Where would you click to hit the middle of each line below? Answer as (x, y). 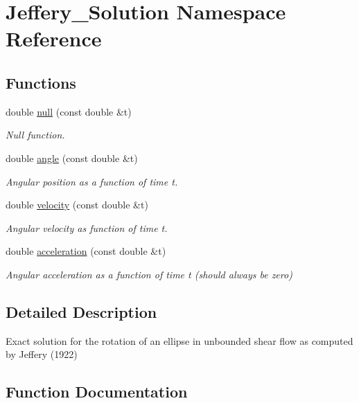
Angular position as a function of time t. (92, 181)
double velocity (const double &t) (77, 205)
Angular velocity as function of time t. (87, 227)
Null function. (35, 135)
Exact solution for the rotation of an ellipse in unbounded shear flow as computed (179, 340)
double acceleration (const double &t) (86, 251)
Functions (41, 82)
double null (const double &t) (69, 111)
